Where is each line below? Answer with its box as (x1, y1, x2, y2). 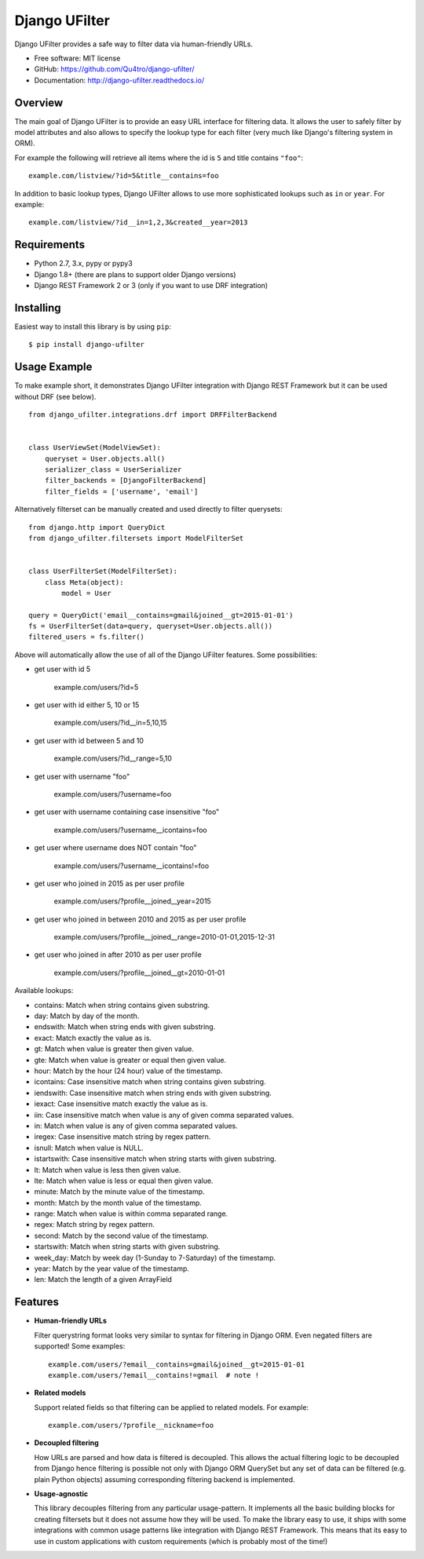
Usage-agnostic (34, 1489, 89, 1499)
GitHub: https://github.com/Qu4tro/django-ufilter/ (34, 64, 196, 74)
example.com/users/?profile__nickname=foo (48, 1421, 214, 1430)
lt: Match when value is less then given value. (34, 1165, 181, 1174)
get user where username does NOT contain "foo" (34, 843, 197, 853)
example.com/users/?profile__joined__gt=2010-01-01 (53, 968, 225, 977)
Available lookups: (14, 986, 74, 995)
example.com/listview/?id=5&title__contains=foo (28, 171, 219, 181)
